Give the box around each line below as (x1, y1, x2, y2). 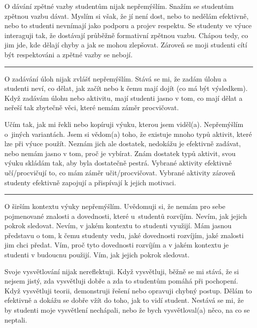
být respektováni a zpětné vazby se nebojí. (4, 49, 133, 59)
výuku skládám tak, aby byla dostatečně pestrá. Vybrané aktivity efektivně (4, 158, 232, 168)
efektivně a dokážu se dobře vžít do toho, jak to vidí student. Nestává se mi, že (4, 295, 244, 305)
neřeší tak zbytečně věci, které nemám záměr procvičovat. (4, 102, 179, 113)
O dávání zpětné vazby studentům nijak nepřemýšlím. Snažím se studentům (4, 1, 234, 11)
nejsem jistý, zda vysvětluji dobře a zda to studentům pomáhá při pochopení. (4, 276, 238, 286)
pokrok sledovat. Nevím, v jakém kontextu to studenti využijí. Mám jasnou (4, 220, 232, 231)
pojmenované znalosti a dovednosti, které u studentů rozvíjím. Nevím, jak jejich (4, 210, 247, 221)
